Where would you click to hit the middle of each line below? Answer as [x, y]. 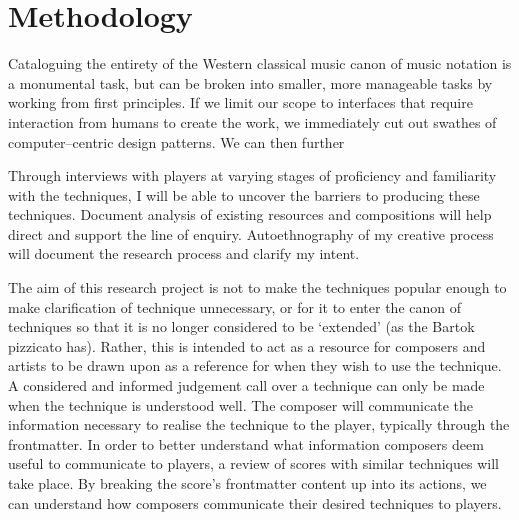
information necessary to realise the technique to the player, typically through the [259, 424]
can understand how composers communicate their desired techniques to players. [255, 502]
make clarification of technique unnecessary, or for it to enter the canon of [235, 306]
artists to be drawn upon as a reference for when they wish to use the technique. [255, 365]
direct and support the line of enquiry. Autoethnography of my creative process [251, 233]
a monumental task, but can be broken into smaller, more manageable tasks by [250, 82]
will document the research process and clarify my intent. [184, 253]
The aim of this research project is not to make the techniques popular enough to [257, 287]
